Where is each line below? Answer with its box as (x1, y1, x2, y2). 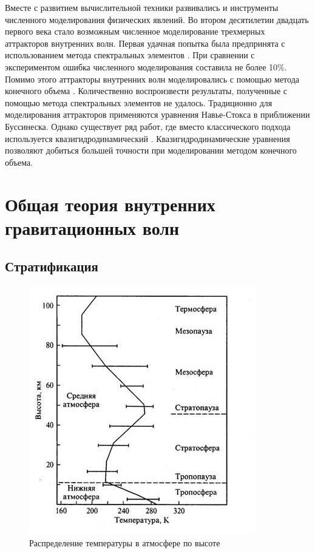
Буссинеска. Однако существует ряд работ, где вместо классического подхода (5, 120, 291, 132)
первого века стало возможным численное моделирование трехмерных (5, 25, 265, 38)
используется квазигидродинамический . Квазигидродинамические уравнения (5, 132, 290, 144)
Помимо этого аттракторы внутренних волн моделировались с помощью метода (5, 72, 299, 85)
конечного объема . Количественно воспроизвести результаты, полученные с (5, 84, 287, 97)
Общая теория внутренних (5, 191, 215, 216)
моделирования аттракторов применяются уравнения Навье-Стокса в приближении (5, 108, 310, 121)
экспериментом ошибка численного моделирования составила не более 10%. (5, 60, 287, 73)
